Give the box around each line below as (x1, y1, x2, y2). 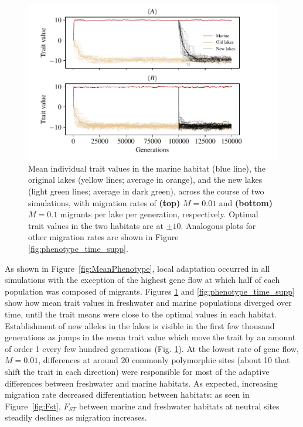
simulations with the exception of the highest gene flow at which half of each (5, 274, 280, 286)
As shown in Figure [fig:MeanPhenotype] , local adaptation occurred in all (5, 262, 270, 274)
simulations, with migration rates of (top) (28, 196, 181, 209)
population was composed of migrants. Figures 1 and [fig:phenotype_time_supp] (5, 285, 295, 297)
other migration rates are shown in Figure (28, 231, 179, 243)
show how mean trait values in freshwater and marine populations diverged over (5, 296, 292, 309)
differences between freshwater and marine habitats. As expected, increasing (5, 377, 278, 389)
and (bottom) (219, 196, 273, 209)
